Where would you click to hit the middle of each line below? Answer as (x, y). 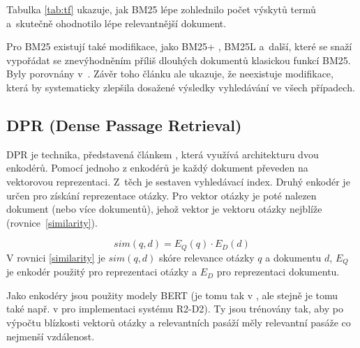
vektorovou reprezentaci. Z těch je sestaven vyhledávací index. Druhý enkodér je (178, 181)
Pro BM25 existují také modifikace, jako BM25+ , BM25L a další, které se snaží (179, 46)
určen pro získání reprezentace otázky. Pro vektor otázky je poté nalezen (162, 195)
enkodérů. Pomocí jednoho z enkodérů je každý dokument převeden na (157, 168)
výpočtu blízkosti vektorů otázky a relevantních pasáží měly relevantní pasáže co (179, 323)
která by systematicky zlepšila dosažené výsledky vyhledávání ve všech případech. (181, 87)
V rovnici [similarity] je (56, 257)
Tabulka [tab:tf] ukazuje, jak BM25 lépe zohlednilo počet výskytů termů (161, 9)
